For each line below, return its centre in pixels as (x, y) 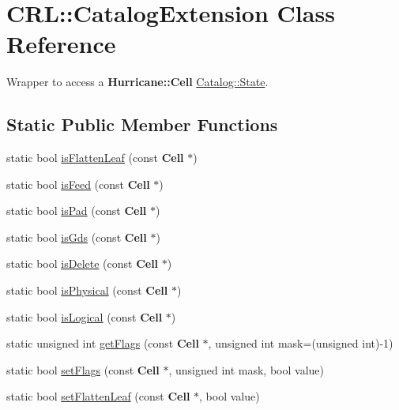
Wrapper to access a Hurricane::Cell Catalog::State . (137, 82)
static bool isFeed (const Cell (78, 184)
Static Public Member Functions (142, 124)
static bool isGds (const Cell (77, 237)
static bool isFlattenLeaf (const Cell (95, 158)
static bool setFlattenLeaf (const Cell (98, 396)
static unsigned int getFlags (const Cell (103, 343)
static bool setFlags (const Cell (83, 369)
